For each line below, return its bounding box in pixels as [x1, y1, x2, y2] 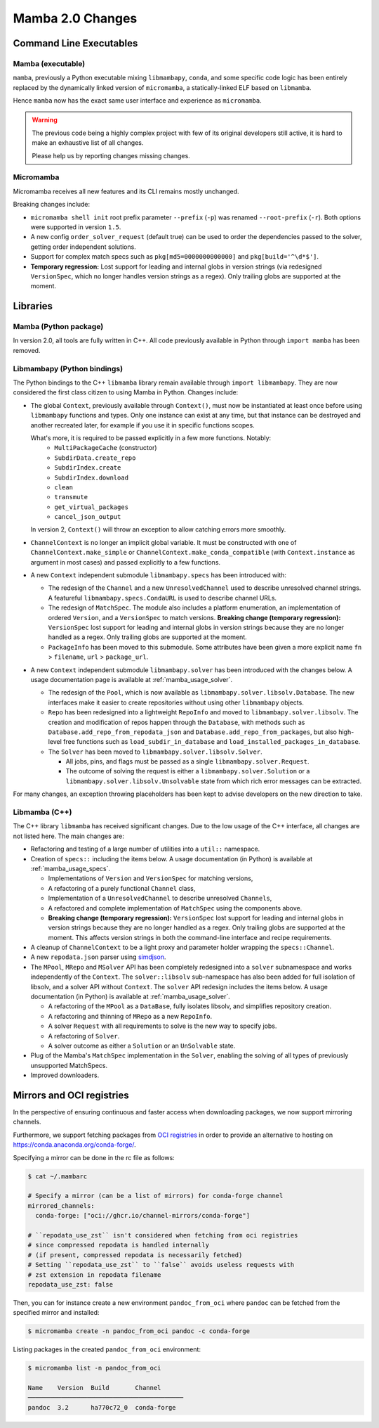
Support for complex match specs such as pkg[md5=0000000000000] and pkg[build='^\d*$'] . [30, 252, 319, 261]
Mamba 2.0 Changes [13, 11, 138, 26]
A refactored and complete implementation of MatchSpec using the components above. [48, 903, 302, 912]
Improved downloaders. [30, 1071, 100, 1079]
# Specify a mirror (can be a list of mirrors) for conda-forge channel [27, 1192, 284, 1200]
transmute [54, 493, 88, 501]
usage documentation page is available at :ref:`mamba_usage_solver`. [30, 675, 233, 683]
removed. [13, 346, 41, 354]
